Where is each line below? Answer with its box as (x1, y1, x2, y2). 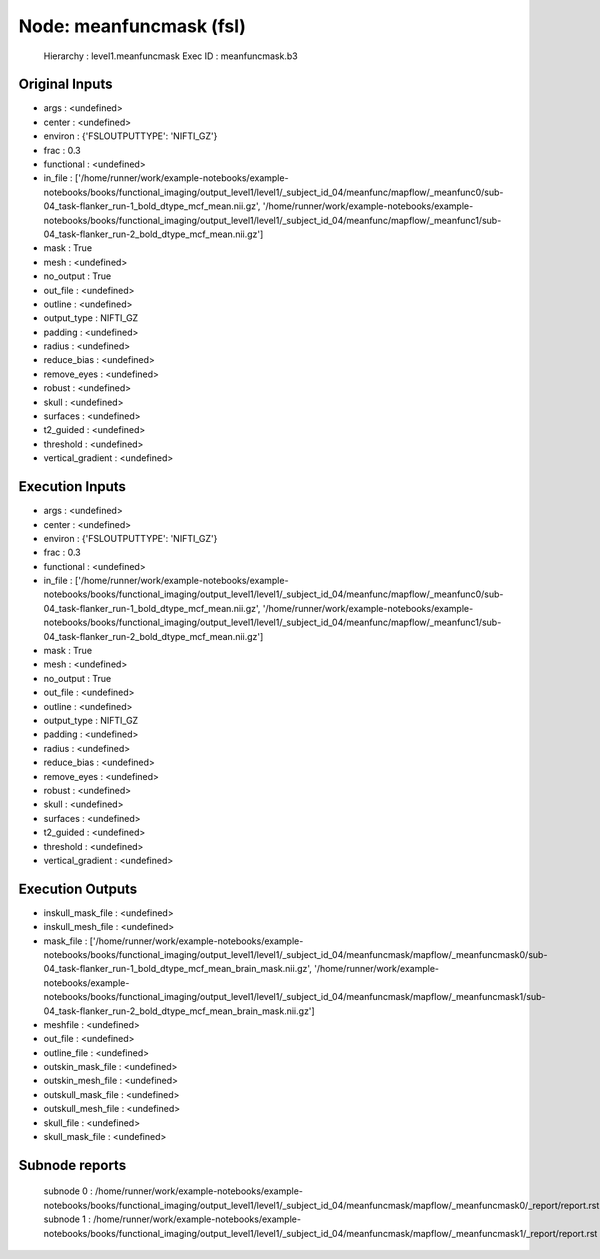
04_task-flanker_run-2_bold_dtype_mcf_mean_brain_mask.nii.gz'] (43, 1005, 315, 1017)
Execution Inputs (18, 478, 127, 495)
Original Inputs (18, 76, 113, 93)
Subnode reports (18, 1156, 127, 1174)
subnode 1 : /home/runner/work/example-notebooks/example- (43, 1213, 302, 1225)
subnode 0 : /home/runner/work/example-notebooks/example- (43, 1185, 304, 1197)
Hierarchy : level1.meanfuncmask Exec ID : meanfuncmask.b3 (43, 50, 299, 62)
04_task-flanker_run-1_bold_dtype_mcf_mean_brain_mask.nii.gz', (43, 963, 312, 975)
